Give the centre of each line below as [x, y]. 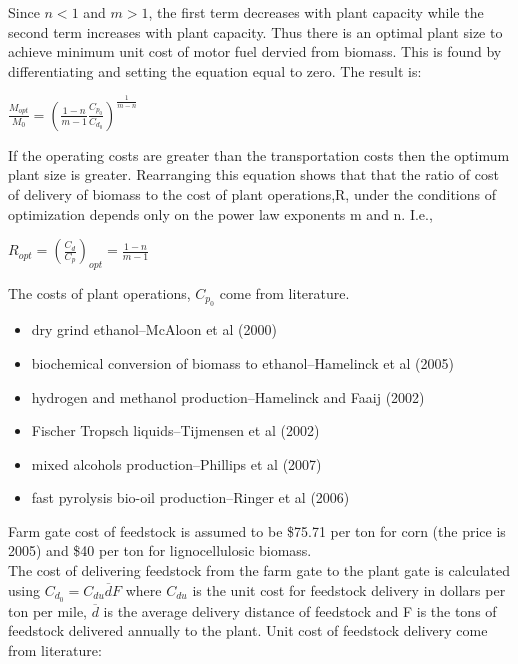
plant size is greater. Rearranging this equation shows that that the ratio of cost [253, 174]
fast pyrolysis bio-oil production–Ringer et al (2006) [190, 497]
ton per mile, [47, 610]
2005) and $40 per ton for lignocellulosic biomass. [160, 550]
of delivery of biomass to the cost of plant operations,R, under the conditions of [252, 193]
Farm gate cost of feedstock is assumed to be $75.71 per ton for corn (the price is [257, 530]
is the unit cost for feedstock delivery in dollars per [349, 589]
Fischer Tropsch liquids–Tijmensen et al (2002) [175, 430]
